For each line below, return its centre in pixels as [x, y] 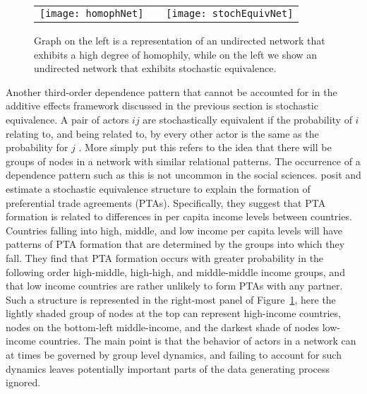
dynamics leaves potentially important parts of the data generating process [168, 368]
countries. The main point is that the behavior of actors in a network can [198, 341]
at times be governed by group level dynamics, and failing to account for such [174, 355]
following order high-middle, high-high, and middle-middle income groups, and [175, 271]
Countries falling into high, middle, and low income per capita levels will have [174, 230]
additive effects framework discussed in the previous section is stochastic [162, 106]
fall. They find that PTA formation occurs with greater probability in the [165, 257]
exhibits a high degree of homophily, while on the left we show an [176, 54]
